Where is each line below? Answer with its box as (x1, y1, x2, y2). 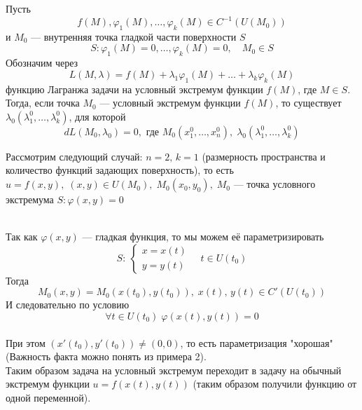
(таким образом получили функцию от (193, 376, 357, 391)
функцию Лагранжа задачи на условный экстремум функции (6, 81, 263, 96)
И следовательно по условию (6, 297, 130, 312)
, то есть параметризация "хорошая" (180, 335, 333, 350)
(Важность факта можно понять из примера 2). (6, 349, 207, 364)
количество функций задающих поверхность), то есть (6, 163, 234, 177)
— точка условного (233, 177, 316, 191)
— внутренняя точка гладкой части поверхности (31, 29, 237, 43)
